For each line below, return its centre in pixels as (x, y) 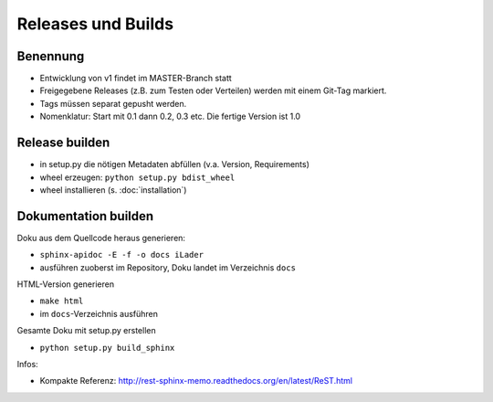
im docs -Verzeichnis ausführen (99, 313)
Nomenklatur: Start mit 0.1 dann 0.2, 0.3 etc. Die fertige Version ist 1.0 (170, 116)
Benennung (51, 56)
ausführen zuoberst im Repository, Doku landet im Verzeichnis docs (168, 267)
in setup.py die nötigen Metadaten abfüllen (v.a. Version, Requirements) (175, 164)
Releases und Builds (95, 24)
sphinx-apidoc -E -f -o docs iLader (122, 255)
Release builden (63, 143)
